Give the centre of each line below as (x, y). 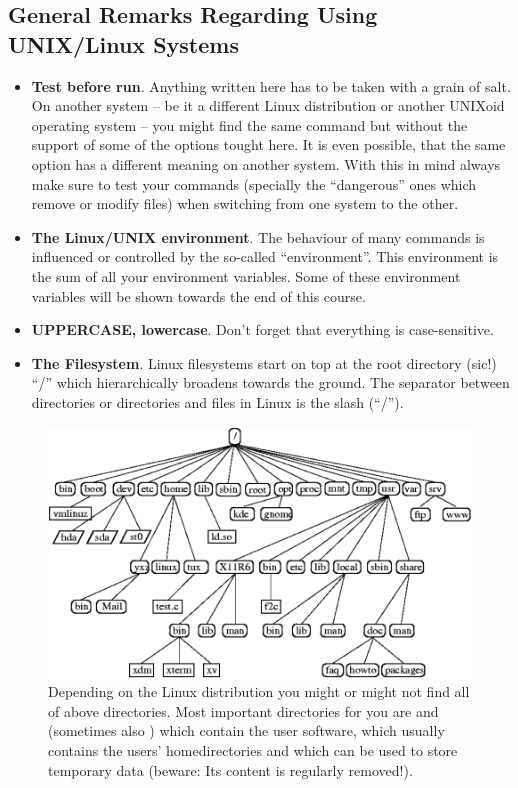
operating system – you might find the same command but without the (249, 124)
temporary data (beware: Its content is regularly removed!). (230, 769)
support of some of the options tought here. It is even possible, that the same (268, 144)
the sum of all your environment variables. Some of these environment (246, 275)
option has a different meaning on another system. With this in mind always (266, 163)
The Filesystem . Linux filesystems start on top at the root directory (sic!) (264, 362)
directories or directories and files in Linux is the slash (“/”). (217, 401)
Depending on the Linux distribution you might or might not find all (259, 691)
